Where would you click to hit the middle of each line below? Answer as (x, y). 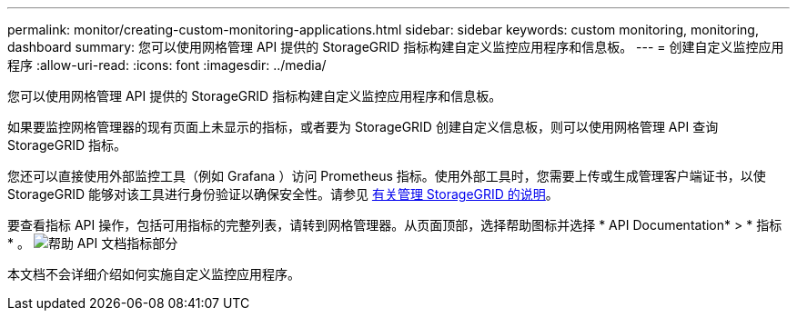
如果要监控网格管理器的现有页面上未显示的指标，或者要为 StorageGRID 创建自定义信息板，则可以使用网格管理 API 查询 (363, 127)
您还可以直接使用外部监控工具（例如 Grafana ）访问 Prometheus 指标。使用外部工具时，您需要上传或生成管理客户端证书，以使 (387, 176)
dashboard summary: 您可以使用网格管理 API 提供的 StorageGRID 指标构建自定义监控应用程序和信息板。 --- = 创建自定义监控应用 (396, 47)
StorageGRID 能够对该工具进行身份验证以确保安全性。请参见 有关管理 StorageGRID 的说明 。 (283, 194)
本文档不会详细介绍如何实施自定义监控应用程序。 (154, 274)
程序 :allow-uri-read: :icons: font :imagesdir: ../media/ (167, 65)
